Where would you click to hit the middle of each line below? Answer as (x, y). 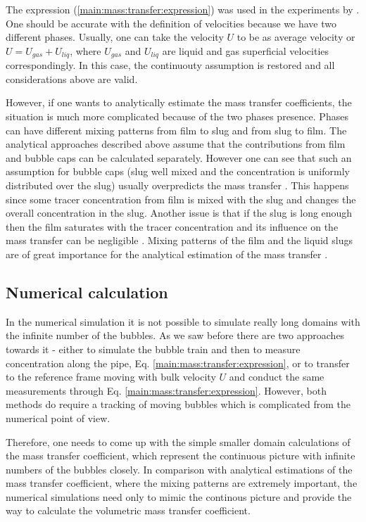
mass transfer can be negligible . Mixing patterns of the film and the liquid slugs (179, 240)
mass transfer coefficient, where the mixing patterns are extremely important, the (182, 483)
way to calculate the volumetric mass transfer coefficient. (128, 510)
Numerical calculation (87, 292)
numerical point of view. (58, 418)
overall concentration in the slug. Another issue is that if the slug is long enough (179, 213)
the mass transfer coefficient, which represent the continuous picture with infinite (181, 456)
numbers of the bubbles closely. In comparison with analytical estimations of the (179, 469)
